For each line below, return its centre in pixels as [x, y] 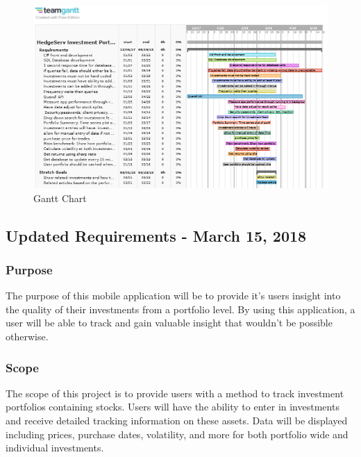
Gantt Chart [60, 198]
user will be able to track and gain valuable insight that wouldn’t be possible [169, 323]
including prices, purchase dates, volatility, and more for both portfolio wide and [177, 434]
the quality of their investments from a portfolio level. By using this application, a [180, 309]
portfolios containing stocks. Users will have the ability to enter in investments [173, 407]
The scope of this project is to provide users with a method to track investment [175, 393]
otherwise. [27, 336]
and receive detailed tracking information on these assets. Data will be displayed [177, 421]
